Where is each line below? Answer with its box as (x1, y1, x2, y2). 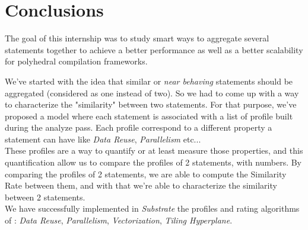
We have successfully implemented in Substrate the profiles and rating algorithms (5, 202, 300, 215)
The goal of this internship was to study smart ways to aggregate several (5, 32, 269, 44)
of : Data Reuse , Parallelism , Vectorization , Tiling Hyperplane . (5, 214, 233, 226)
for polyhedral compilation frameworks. (5, 55, 148, 67)
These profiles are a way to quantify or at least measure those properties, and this (5, 144, 303, 157)
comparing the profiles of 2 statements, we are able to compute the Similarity (5, 167, 287, 180)
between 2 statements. (5, 190, 85, 203)
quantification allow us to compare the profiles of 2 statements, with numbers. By (5, 156, 302, 169)
